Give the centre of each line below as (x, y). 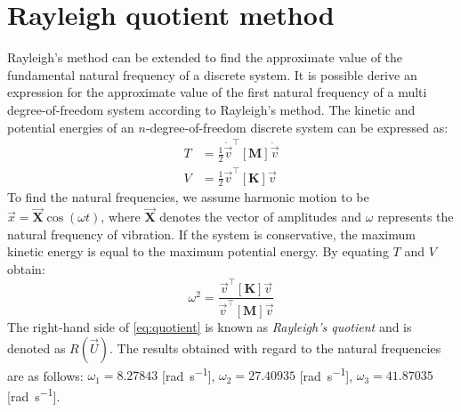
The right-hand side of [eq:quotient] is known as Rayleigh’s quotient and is (210, 327)
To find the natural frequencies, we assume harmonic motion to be (188, 197)
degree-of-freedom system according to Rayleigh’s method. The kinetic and (211, 109)
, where (121, 217)
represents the (416, 217)
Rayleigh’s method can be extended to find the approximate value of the (205, 57)
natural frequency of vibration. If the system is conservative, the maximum (211, 234)
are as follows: (45, 375)
